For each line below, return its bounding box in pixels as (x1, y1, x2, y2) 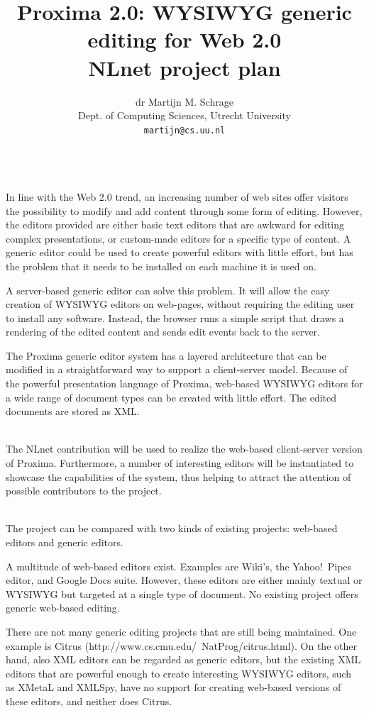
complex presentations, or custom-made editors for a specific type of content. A (6, 231, 351, 245)
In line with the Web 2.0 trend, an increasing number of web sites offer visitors (6, 189, 348, 204)
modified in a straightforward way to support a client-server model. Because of (6, 362, 348, 377)
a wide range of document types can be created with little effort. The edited (6, 389, 337, 404)
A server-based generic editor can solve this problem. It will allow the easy (6, 282, 330, 297)
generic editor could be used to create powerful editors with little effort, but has (6, 245, 353, 260)
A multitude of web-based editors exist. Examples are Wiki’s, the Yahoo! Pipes (6, 558, 352, 573)
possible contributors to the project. (6, 483, 162, 498)
